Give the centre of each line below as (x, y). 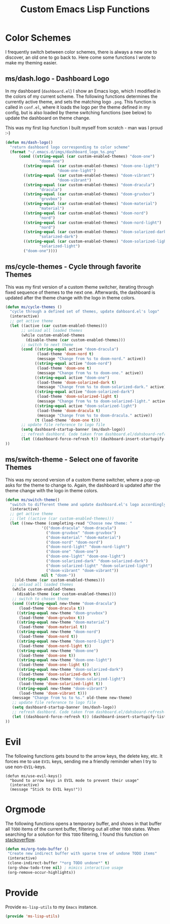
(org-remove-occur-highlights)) (41, 872)
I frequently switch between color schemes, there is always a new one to (81, 52)
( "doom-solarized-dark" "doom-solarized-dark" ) (97, 561)
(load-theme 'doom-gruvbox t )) (52, 618)
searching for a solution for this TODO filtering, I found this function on (77, 834)
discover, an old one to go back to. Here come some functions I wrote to (80, 57)
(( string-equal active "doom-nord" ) (73, 364)
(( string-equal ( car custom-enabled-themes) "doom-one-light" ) (91, 166)
